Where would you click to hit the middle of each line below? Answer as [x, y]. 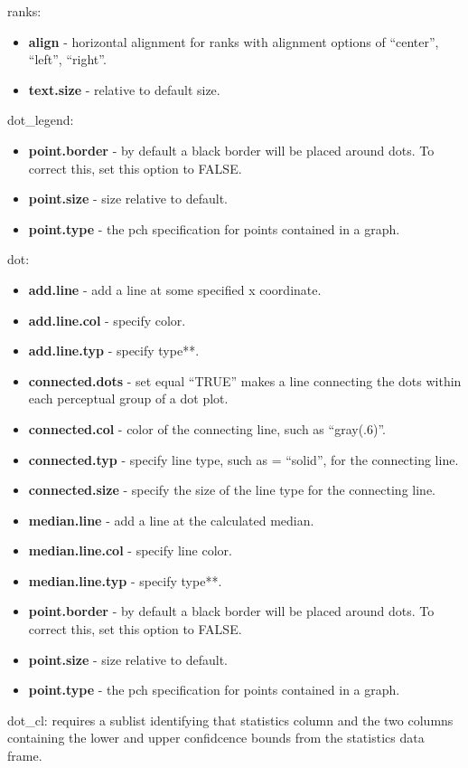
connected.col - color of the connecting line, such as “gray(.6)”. [207, 428]
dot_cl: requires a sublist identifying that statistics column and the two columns [230, 720]
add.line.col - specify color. [107, 320]
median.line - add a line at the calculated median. [171, 520]
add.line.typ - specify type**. [114, 351]
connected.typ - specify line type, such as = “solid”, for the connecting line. [243, 459]
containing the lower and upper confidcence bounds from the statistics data [216, 738]
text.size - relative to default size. [124, 89]
